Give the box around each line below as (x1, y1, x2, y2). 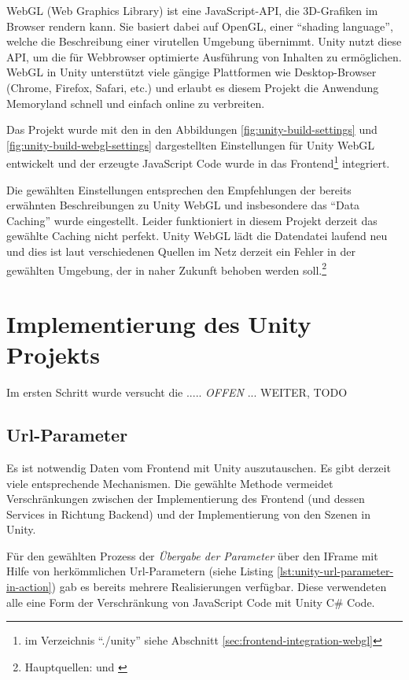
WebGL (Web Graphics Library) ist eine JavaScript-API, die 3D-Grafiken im (6, 2, 378, 18)
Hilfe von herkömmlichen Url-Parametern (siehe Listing (6, 563, 274, 579)
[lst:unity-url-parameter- (277, 563, 394, 579)
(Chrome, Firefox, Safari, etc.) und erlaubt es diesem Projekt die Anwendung (6, 79, 379, 95)
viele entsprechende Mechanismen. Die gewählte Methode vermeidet (6, 475, 333, 491)
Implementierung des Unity (6, 308, 311, 339)
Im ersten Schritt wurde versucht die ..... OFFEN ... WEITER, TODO (6, 384, 348, 401)
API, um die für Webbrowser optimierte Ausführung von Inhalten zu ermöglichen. (6, 48, 402, 65)
